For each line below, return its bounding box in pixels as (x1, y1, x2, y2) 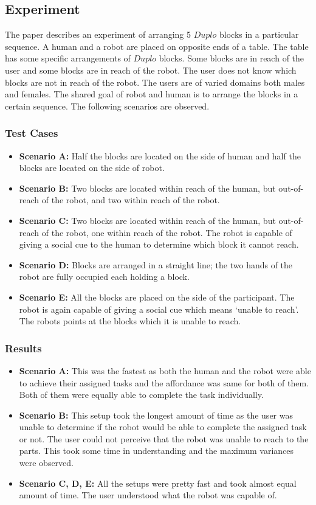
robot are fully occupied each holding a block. (19, 270, 190, 283)
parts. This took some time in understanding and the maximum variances (19, 444, 294, 457)
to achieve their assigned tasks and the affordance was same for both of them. (19, 376, 309, 389)
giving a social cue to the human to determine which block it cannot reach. (19, 238, 299, 251)
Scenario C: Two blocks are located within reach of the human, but (19, 214, 276, 226)
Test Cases (5, 125, 58, 141)
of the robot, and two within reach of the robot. (41, 193, 220, 206)
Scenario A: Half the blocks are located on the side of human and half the (19, 149, 301, 162)
